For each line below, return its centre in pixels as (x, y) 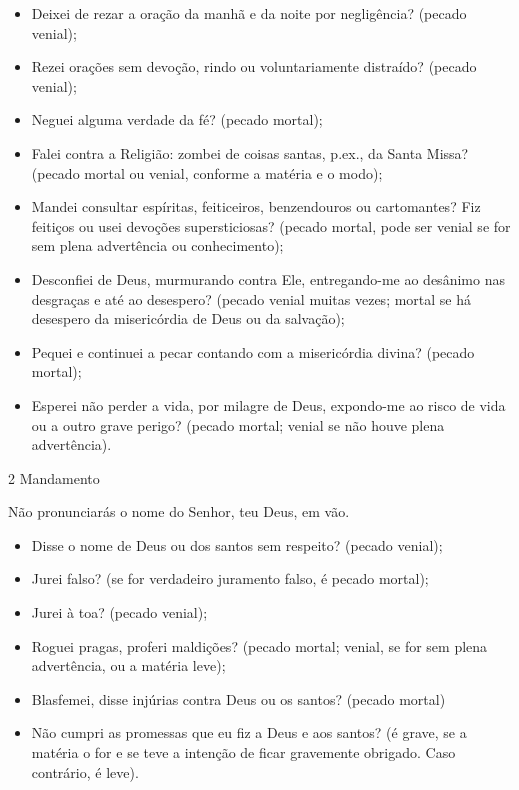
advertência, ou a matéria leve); (128, 665)
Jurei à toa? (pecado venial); (119, 612)
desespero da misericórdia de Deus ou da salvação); (188, 318)
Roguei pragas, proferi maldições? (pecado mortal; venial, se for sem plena (259, 645)
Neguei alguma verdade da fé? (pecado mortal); (177, 119)
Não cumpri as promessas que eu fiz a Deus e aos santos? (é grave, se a (249, 732)
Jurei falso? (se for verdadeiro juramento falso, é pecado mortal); (230, 578)
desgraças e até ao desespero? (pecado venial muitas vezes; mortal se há (251, 298)
